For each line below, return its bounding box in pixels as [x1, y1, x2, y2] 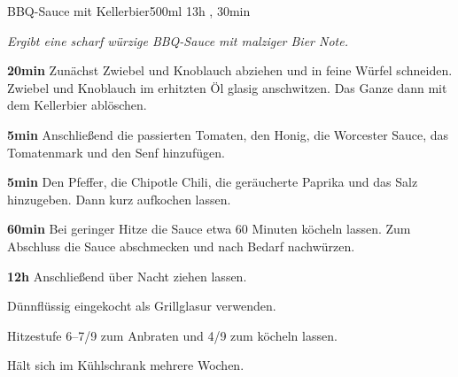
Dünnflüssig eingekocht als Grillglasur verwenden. [7, 296, 276, 315]
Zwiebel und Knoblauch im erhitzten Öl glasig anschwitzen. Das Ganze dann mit [7, 78, 447, 96]
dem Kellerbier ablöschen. [7, 96, 147, 114]
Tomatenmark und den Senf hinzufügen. [7, 142, 225, 161]
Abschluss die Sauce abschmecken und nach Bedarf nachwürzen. [7, 236, 355, 255]
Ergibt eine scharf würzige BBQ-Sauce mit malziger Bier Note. [7, 31, 348, 50]
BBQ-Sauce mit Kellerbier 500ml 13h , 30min [7, 2, 251, 19]
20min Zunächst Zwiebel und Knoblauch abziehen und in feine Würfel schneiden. [7, 61, 453, 80]
